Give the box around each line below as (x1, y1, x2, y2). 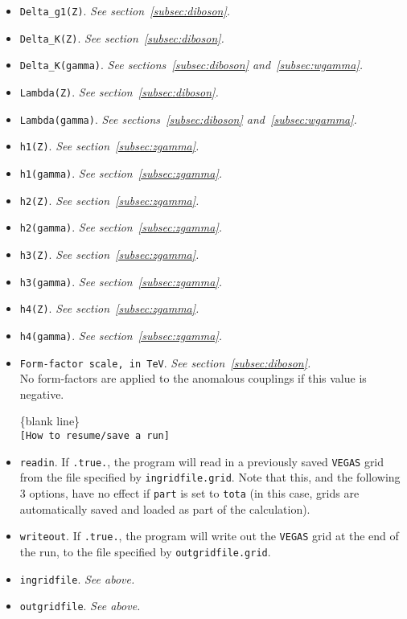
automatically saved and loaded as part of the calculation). (19, 500, 310, 517)
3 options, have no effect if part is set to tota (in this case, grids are (19, 484, 360, 501)
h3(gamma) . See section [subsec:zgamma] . (19, 273, 223, 289)
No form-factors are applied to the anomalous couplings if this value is (19, 370, 367, 387)
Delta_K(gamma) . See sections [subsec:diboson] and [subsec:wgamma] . (19, 56, 364, 73)
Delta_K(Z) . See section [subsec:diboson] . (19, 29, 224, 46)
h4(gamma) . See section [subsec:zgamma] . (19, 326, 223, 343)
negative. (19, 385, 64, 402)
